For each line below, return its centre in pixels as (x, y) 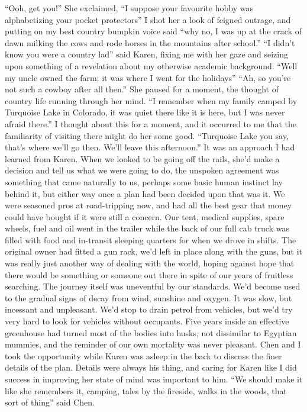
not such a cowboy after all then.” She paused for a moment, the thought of (142, 89)
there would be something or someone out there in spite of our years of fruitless (149, 274)
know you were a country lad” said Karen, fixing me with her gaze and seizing (147, 54)
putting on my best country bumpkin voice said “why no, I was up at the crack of (153, 31)
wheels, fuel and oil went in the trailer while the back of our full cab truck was (147, 228)
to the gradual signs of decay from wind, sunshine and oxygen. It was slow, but (148, 297)
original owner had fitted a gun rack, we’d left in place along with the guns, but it (154, 251)
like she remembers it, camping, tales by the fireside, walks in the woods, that (146, 390)
